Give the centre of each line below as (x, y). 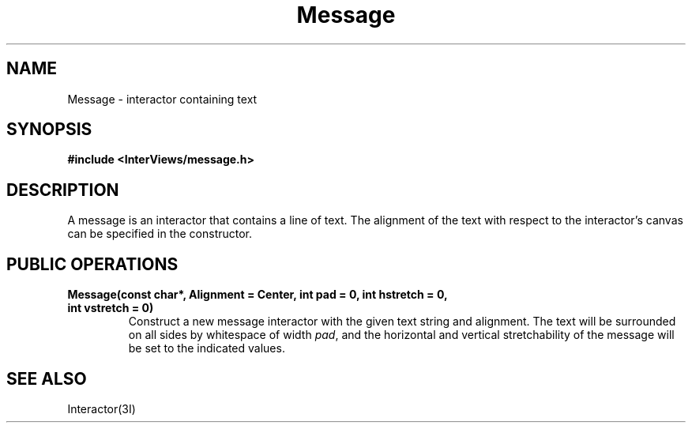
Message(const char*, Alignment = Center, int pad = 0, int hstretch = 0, (258, 295)
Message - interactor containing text (162, 99)
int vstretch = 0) (111, 308)
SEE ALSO (47, 378)
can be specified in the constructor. (160, 234)
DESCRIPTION (63, 190)
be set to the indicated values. (207, 348)
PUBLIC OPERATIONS (92, 264)
